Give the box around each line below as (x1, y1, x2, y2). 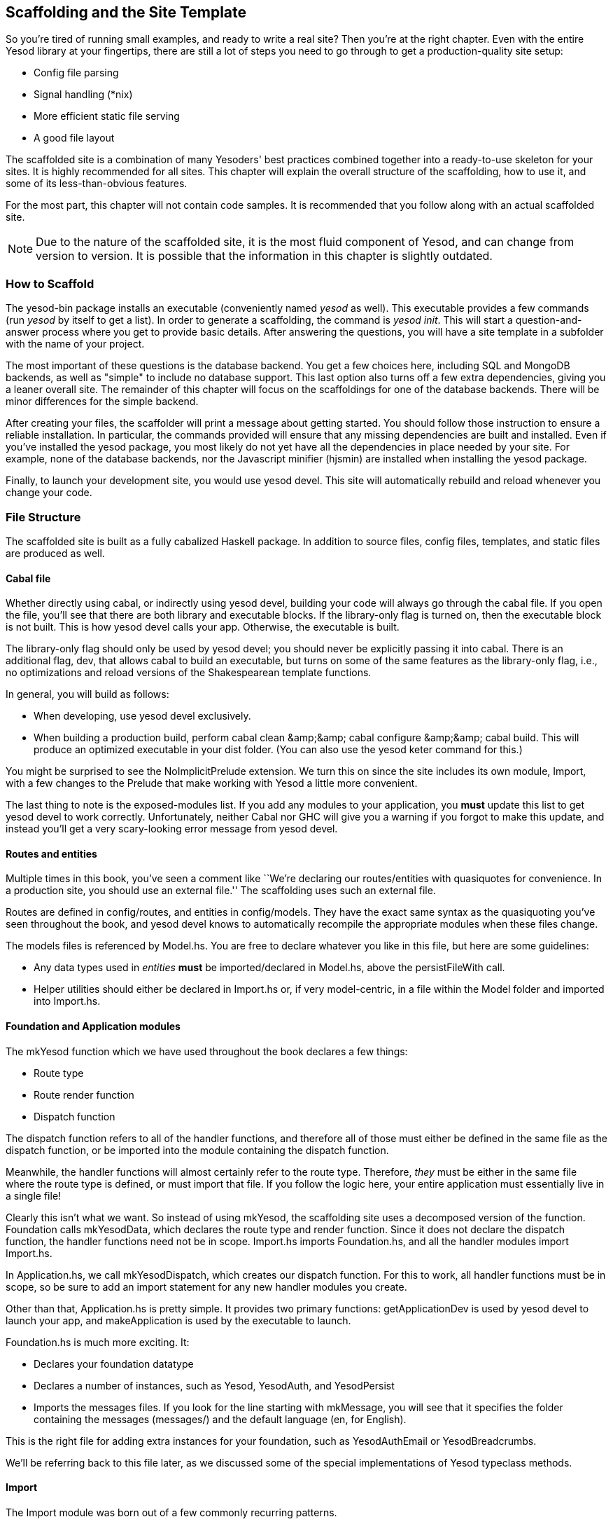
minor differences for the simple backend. (6, 395, 199, 408)
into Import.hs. (34, 995, 101, 1008)
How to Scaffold (6, 276, 94, 291)
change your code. (6, 486, 92, 499)
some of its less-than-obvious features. (6, 177, 188, 190)
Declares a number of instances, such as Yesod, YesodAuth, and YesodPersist (34, 1379, 395, 1392)
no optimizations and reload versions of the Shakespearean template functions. (6, 666, 372, 679)
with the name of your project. (6, 338, 145, 350)
